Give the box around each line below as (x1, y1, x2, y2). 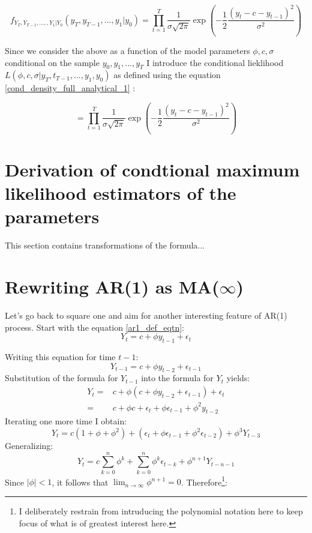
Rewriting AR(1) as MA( (5, 274, 220, 299)
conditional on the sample (5, 56, 100, 68)
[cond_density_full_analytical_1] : (5, 82, 136, 94)
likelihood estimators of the (5, 181, 236, 205)
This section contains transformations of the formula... (5, 239, 205, 251)
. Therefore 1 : (181, 474, 227, 488)
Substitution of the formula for (5, 372, 118, 384)
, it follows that (52, 475, 109, 488)
